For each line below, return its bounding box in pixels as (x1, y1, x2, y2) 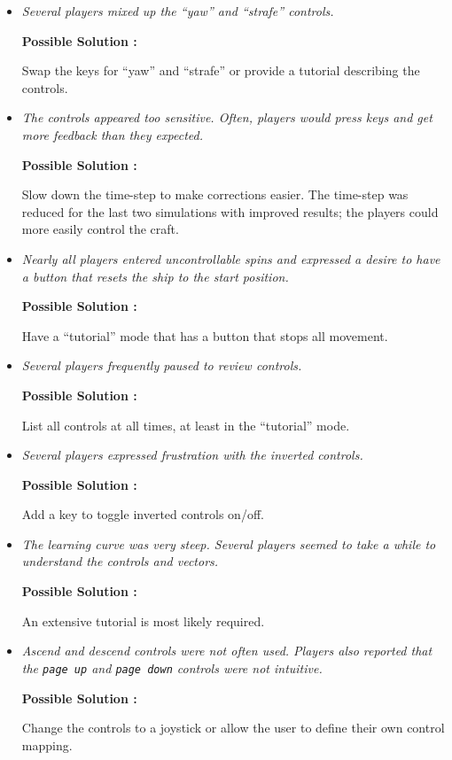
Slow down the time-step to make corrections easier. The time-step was (21, 185, 409, 204)
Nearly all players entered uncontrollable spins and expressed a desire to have (21, 249, 440, 268)
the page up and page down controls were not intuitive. (21, 658, 323, 677)
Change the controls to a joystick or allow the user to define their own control (21, 718, 445, 737)
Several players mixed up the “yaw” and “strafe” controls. (21, 2, 334, 19)
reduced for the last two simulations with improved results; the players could (21, 202, 439, 221)
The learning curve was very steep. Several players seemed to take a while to (21, 534, 436, 553)
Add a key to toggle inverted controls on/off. (21, 505, 264, 523)
